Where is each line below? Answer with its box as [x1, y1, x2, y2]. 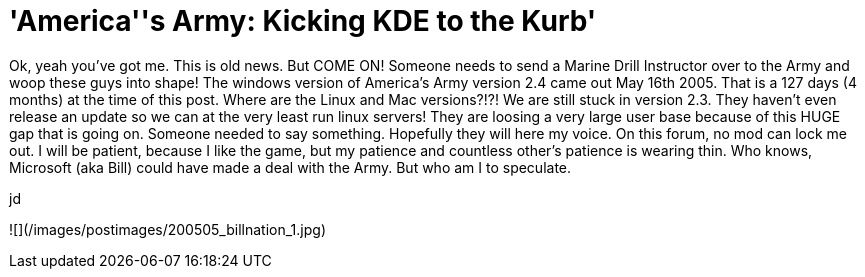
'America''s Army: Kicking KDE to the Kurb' [9, 4, 597, 38]
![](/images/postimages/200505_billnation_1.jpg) [9, 220, 326, 238]
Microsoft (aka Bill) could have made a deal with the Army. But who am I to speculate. [9, 158, 572, 176]
